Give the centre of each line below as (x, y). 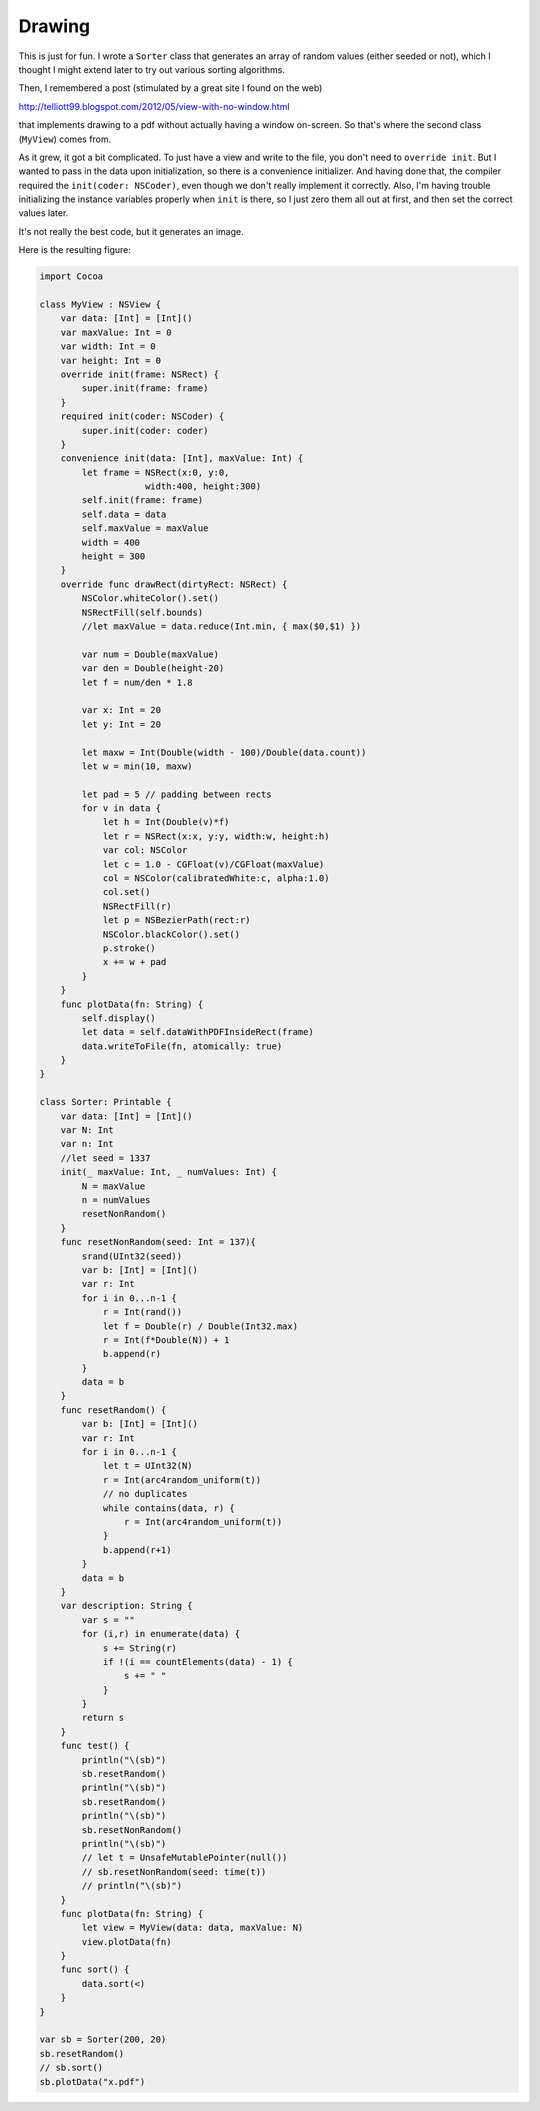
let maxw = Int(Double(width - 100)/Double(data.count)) (224, 752)
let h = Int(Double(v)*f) (166, 822)
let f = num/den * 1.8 (137, 682)
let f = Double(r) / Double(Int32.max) (200, 1326)
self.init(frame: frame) (142, 500)
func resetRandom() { (113, 1409)
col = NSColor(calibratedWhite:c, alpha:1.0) (216, 878)
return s (103, 1718)
